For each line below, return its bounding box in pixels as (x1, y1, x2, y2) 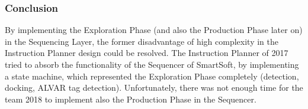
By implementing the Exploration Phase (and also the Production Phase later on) (5, 24, 303, 36)
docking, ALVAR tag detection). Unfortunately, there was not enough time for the (5, 81, 303, 94)
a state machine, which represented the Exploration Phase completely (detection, (5, 70, 299, 82)
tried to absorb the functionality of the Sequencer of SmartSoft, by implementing (5, 58, 299, 70)
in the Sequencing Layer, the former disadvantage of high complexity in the (5, 35, 279, 47)
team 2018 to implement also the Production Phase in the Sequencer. (5, 93, 256, 105)
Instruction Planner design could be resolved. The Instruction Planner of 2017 (5, 47, 288, 59)
